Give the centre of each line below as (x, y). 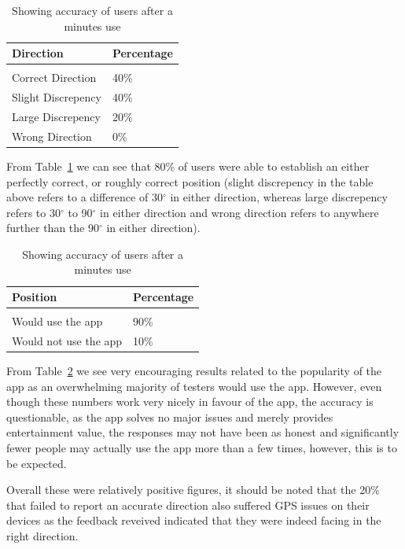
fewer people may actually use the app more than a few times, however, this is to (202, 448)
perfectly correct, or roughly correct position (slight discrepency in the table (190, 181)
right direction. (42, 536)
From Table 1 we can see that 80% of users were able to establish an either (188, 166)
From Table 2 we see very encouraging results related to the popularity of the (194, 371)
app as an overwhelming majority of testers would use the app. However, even (194, 386)
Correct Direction (54, 77)
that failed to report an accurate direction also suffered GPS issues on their (188, 505)
